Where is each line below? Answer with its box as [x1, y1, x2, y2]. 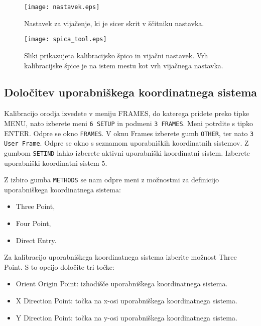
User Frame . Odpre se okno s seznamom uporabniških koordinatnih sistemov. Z [4, 138, 249, 148]
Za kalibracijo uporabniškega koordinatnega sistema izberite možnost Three [4, 252, 237, 262]
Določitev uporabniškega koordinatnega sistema [4, 84, 257, 100]
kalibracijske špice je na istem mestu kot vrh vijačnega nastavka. [24, 60, 223, 70]
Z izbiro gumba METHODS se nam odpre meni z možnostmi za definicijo [4, 174, 219, 185]
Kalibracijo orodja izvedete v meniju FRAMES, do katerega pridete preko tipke [4, 108, 249, 119]
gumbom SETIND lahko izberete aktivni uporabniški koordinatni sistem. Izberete [4, 147, 250, 158]
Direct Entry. [16, 235, 57, 245]
